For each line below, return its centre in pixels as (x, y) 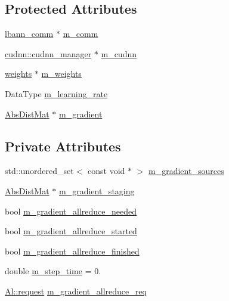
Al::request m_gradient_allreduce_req (76, 291)
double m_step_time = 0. (53, 271)
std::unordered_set (39, 171)
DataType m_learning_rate (56, 93)
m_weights (61, 74)
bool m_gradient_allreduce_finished (72, 251)
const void (106, 171)
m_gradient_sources (186, 171)
